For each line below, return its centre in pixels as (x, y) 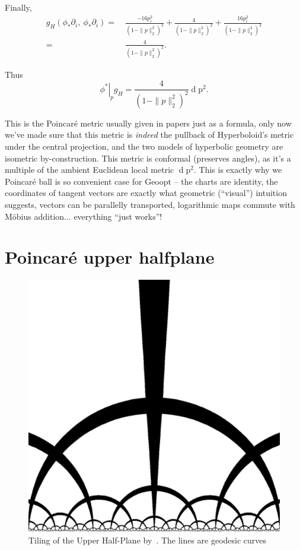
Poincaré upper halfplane (110, 257)
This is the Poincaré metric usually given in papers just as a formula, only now (148, 123)
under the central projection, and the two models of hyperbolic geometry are (144, 146)
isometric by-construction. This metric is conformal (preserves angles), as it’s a (148, 158)
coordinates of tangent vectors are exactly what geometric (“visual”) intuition (146, 193)
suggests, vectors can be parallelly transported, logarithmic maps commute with (150, 204)
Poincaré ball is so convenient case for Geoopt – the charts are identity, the (141, 181)
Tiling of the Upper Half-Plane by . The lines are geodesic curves (148, 540)
